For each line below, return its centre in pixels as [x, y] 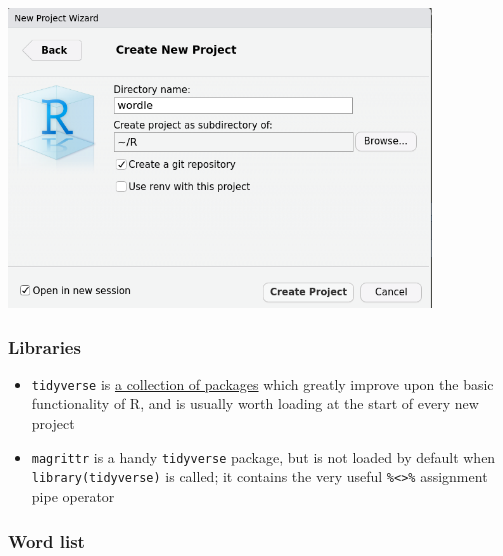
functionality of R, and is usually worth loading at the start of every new [255, 403]
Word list [46, 540]
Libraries [44, 346]
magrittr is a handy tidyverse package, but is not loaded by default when [263, 456]
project [53, 423]
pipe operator [73, 495]
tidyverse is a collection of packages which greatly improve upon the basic [262, 383]
